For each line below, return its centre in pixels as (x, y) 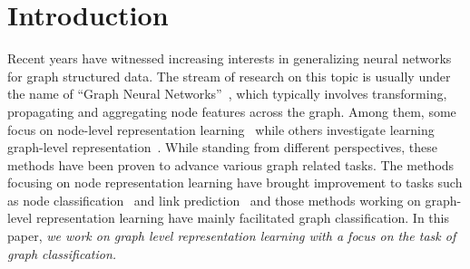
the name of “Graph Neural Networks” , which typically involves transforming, (227, 94)
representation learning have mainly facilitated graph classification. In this (242, 218)
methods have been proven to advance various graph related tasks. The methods (231, 164)
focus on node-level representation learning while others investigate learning (221, 129)
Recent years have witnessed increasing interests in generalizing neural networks (230, 58)
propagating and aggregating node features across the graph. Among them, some (232, 111)
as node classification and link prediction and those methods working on (214, 200)
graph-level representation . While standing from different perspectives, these (222, 147)
